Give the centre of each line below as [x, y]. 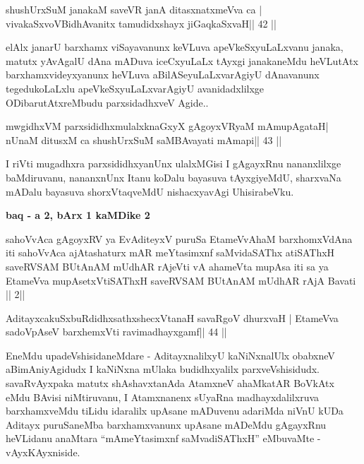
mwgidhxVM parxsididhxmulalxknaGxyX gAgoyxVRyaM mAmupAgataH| [167, 126]
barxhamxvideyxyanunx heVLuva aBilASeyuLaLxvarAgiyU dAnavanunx [163, 75]
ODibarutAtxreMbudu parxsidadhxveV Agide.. [107, 102]
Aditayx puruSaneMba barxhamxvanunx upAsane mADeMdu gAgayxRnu [166, 424]
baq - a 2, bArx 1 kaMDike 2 [78, 215]
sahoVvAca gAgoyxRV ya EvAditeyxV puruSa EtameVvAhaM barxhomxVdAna [179, 238]
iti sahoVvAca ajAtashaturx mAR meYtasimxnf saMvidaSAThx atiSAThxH [170, 252]
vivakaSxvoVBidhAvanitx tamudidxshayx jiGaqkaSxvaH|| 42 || [141, 23]
